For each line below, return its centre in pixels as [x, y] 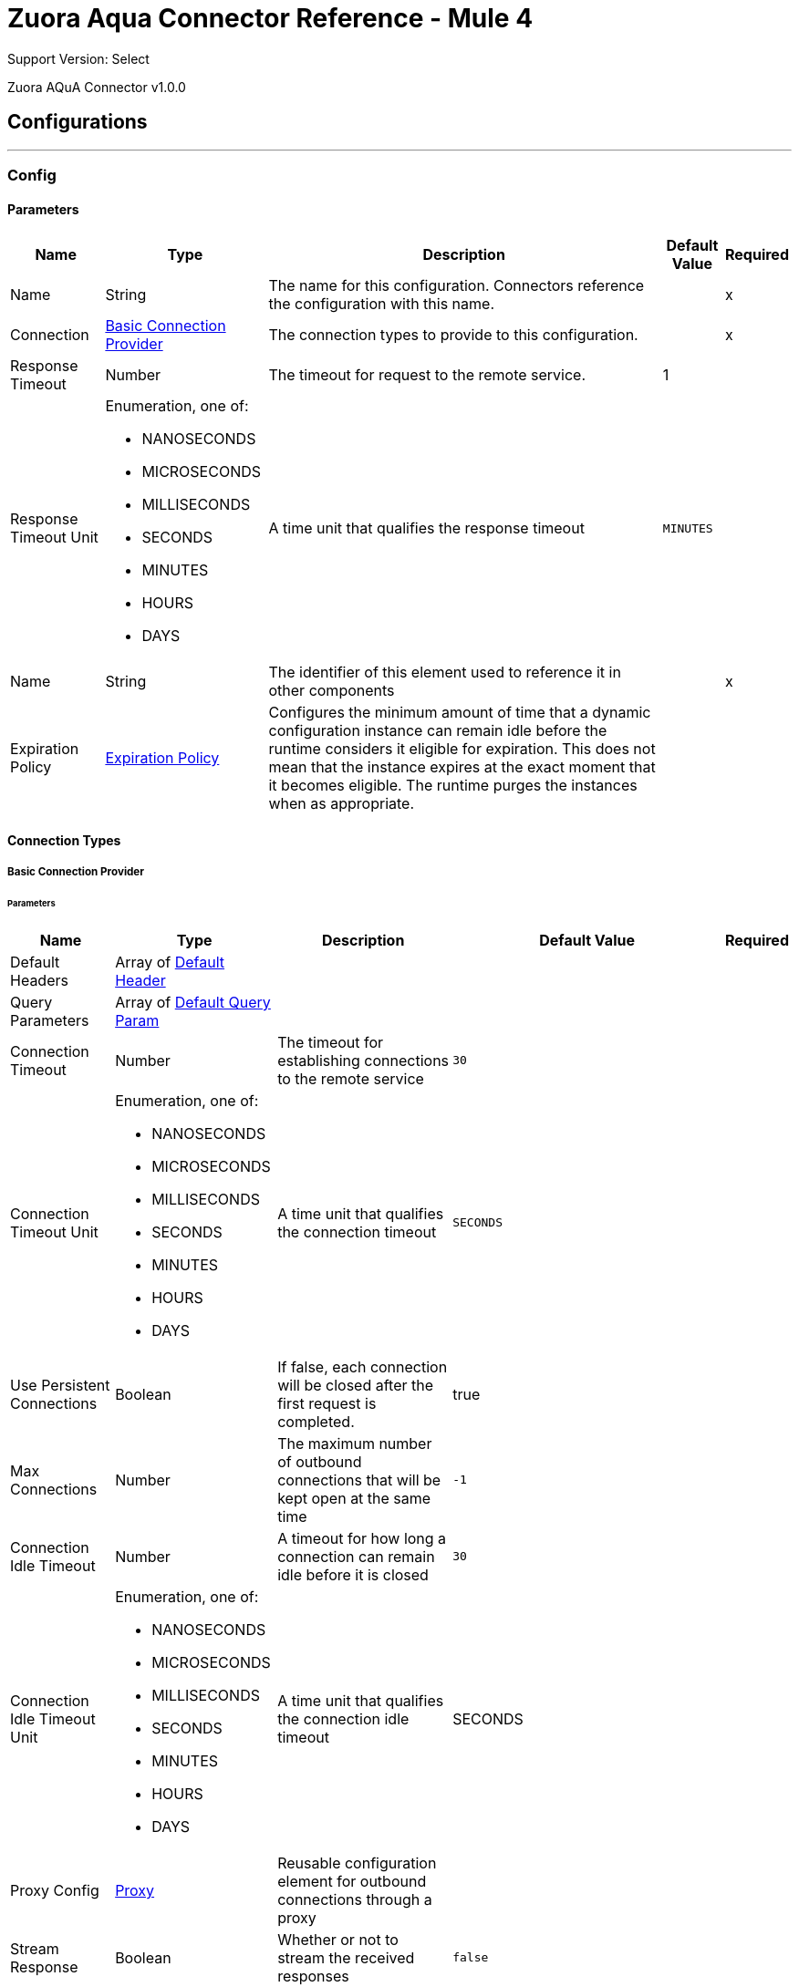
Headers [39, 980]
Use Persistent [60, 1385]
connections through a [355, 1899]
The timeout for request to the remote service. [427, 375]
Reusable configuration [357, 1863]
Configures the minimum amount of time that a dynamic [460, 713]
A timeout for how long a [362, 1538]
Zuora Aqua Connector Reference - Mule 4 [270, 18]
